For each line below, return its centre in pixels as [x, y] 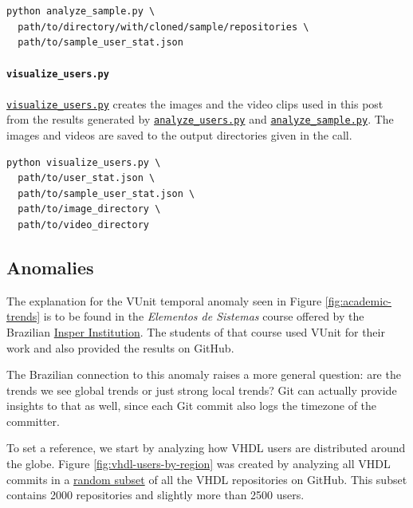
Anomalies [50, 267]
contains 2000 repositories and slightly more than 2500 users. [155, 495]
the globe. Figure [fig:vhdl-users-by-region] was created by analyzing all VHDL [199, 464]
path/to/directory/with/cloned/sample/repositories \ [163, 27]
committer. [33, 421]
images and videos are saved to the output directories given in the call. [179, 134]
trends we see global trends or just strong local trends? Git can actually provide [202, 390]
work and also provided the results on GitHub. [120, 347]
